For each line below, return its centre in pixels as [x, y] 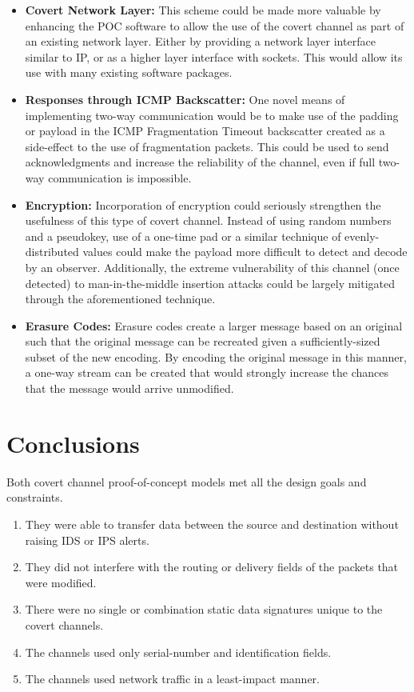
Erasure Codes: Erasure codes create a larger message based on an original [214, 325]
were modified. [61, 582]
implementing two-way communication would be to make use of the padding [212, 115]
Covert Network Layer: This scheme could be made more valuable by [203, 10]
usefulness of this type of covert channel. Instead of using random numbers [208, 220]
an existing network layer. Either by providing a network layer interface [200, 41]
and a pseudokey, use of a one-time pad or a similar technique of [183, 236]
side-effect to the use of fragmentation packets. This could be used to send [207, 146]
